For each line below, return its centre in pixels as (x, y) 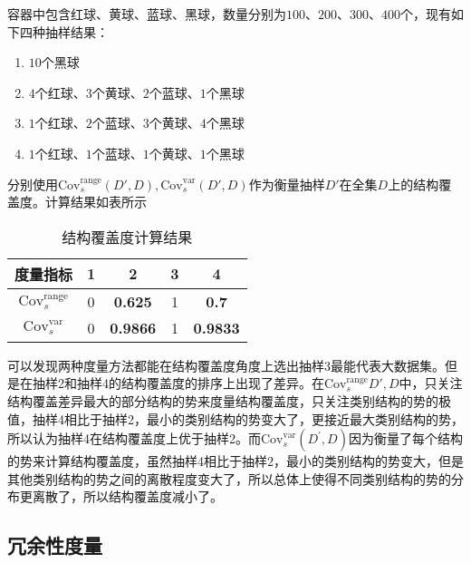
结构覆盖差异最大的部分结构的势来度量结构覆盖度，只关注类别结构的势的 (223, 400)
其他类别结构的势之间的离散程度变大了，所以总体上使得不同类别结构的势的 (229, 478)
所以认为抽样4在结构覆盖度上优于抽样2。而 (134, 438)
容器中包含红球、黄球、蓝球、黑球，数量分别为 (147, 14)
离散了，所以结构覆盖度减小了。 (127, 496)
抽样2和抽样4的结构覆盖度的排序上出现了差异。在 (178, 383)
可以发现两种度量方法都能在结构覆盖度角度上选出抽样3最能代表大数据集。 (226, 365)
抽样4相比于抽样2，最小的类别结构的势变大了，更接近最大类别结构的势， (248, 418)
